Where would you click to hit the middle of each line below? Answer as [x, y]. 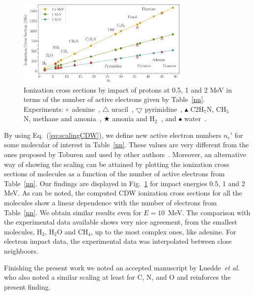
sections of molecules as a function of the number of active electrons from [114, 174]
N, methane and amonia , [63, 118]
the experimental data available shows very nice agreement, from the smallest [121, 222]
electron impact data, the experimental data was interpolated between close [118, 241]
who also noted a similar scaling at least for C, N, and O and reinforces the [117, 277]
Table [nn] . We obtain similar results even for [73, 212]
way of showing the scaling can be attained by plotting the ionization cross [117, 164]
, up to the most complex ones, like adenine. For [163, 231]
